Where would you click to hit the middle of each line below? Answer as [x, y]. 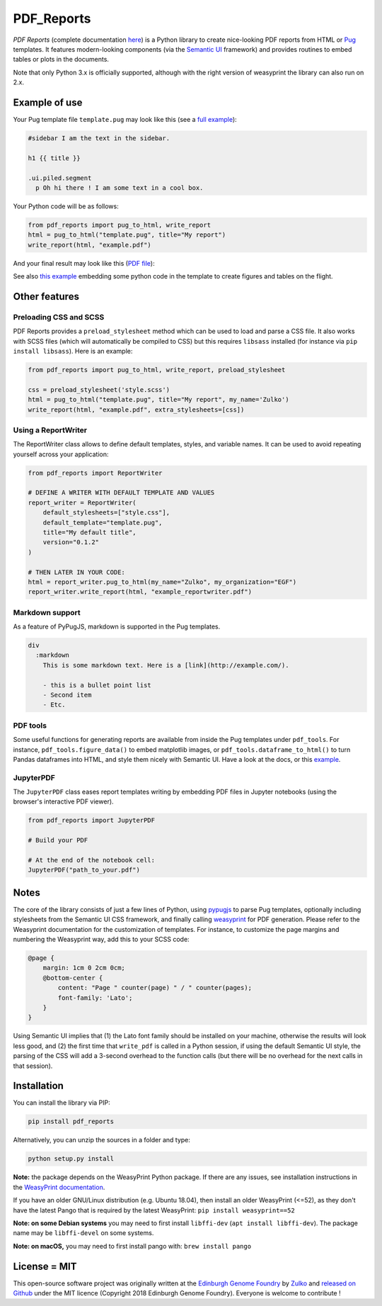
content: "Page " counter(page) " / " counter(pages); [155, 988]
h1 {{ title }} [54, 158]
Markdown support [47, 612]
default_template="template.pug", [103, 522]
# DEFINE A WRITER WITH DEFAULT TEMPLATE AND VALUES [121, 493]
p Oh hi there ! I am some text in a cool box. [120, 187]
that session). [33, 1066]
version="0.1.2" [71, 542]
